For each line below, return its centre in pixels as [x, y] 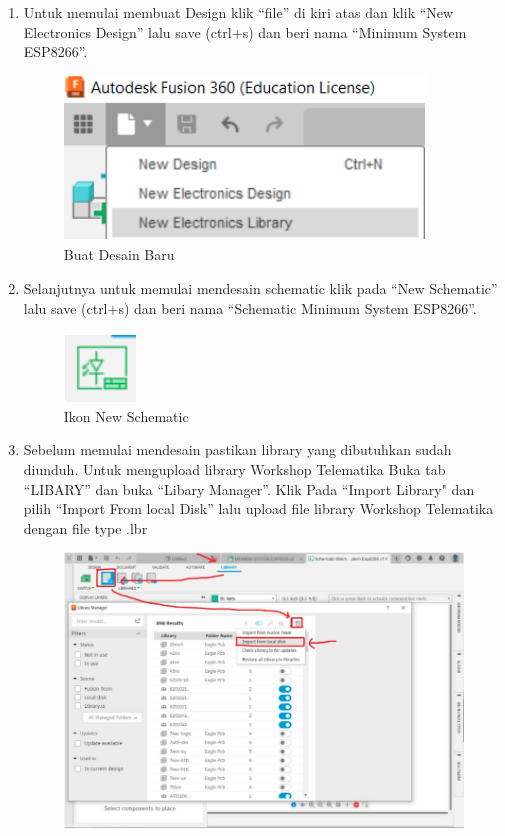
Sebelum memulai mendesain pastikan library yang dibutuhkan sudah [237, 449]
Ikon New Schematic [126, 415]
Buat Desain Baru [119, 254]
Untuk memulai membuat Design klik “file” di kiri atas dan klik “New [238, 12]
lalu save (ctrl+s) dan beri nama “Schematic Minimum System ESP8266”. [250, 307]
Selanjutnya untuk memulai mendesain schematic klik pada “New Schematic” [260, 287]
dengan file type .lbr [85, 527]
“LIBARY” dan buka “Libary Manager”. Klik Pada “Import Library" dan [249, 488]
